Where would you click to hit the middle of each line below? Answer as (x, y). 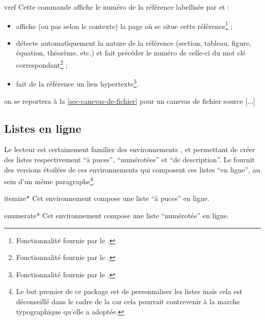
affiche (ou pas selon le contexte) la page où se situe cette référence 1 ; (124, 25)
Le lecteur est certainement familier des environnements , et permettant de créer (130, 149)
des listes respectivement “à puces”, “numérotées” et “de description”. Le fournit (129, 159)
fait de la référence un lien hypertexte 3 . (77, 83)
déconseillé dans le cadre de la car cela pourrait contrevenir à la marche (128, 301)
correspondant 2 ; (42, 64)
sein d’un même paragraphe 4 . (50, 180)
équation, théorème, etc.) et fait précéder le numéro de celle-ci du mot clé (131, 53)
